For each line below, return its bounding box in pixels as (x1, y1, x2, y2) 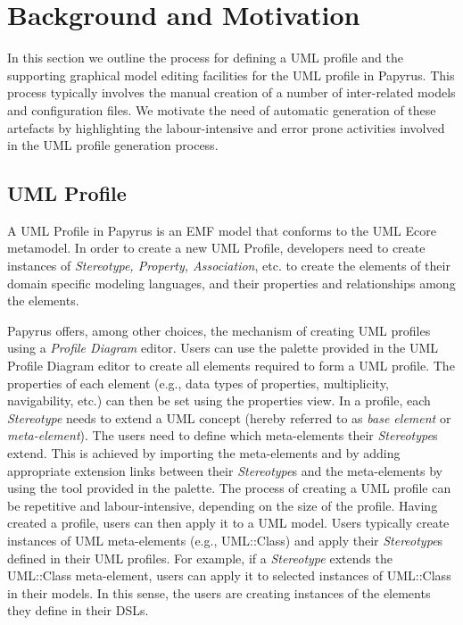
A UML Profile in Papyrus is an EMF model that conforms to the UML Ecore (7, 221, 436, 239)
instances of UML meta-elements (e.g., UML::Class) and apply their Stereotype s (7, 530, 443, 549)
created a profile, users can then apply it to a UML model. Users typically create (7, 513, 450, 532)
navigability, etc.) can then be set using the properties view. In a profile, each (7, 391, 431, 410)
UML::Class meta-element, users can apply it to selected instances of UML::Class (7, 566, 451, 585)
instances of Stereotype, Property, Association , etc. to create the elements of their (7, 256, 451, 275)
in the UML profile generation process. (7, 136, 219, 154)
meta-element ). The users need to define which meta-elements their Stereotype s (7, 426, 438, 445)
